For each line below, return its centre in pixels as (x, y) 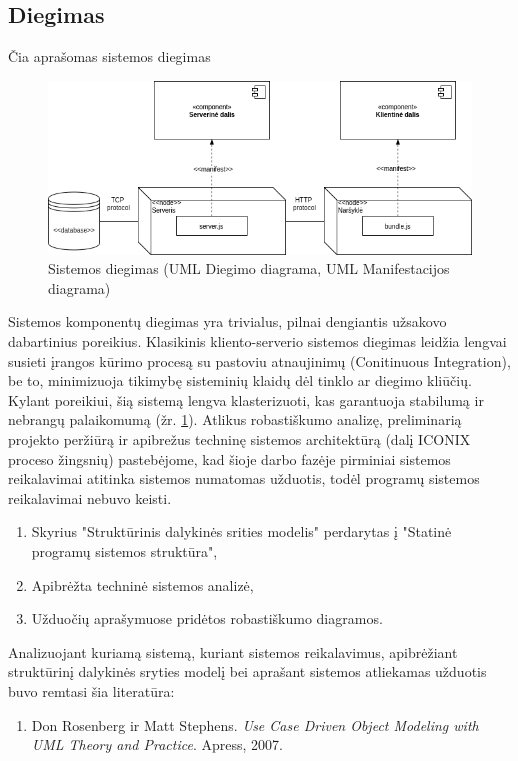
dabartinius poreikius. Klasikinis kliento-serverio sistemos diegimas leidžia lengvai (257, 341)
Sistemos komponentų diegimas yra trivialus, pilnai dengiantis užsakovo (227, 321)
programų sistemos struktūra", (124, 550)
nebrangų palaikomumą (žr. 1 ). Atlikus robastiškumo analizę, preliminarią (235, 419)
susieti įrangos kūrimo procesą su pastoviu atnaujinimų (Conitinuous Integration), (259, 360)
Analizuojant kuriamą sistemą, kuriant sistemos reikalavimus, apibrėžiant (233, 651)
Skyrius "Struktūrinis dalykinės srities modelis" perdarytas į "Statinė (241, 531)
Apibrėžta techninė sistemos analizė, (142, 584)
